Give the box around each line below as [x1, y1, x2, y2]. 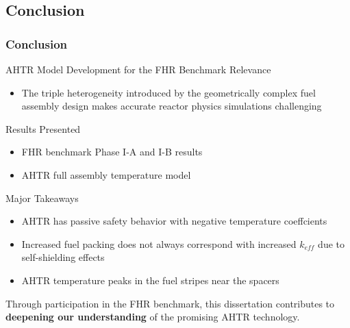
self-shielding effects [21, 250, 105, 264]
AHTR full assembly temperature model [21, 167, 191, 181]
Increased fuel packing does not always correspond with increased [21, 236, 297, 251]
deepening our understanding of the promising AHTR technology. [5, 310, 300, 324]
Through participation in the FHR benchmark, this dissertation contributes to [5, 296, 335, 310]
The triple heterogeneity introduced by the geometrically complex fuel [21, 85, 316, 99]
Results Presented [5, 121, 81, 136]
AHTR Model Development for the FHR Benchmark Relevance [5, 62, 271, 76]
